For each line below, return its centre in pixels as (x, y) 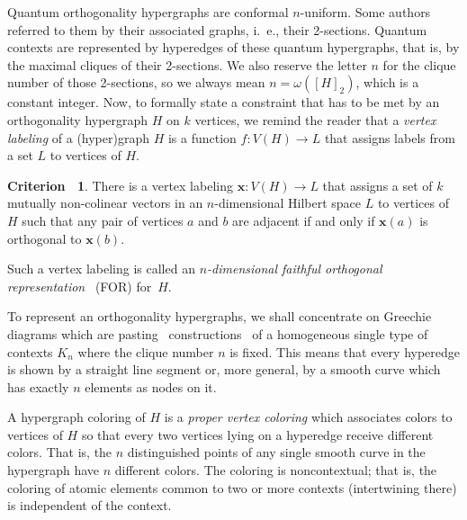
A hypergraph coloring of (76, 417)
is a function (202, 137)
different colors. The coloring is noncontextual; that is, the (276, 470)
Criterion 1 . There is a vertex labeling (120, 185)
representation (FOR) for (80, 286)
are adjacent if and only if (304, 220)
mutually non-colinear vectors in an (105, 203)
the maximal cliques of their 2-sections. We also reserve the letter (187, 64)
